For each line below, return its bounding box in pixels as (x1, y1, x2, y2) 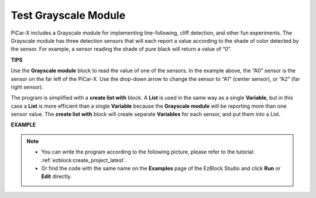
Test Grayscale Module (11, 9, 126, 22)
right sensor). (11, 83, 44, 90)
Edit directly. (41, 173, 72, 180)
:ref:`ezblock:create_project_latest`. (41, 156, 127, 163)
